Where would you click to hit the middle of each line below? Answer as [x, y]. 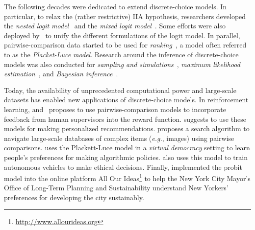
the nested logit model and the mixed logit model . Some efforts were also [115, 26]
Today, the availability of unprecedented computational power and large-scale [120, 90]
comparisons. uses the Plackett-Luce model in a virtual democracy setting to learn [127, 148]
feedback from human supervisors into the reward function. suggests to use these [125, 119]
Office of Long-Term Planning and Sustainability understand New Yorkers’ [116, 188]
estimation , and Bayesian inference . [61, 74]
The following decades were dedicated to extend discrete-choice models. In [115, 6]
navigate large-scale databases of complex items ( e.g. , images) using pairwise [119, 138]
